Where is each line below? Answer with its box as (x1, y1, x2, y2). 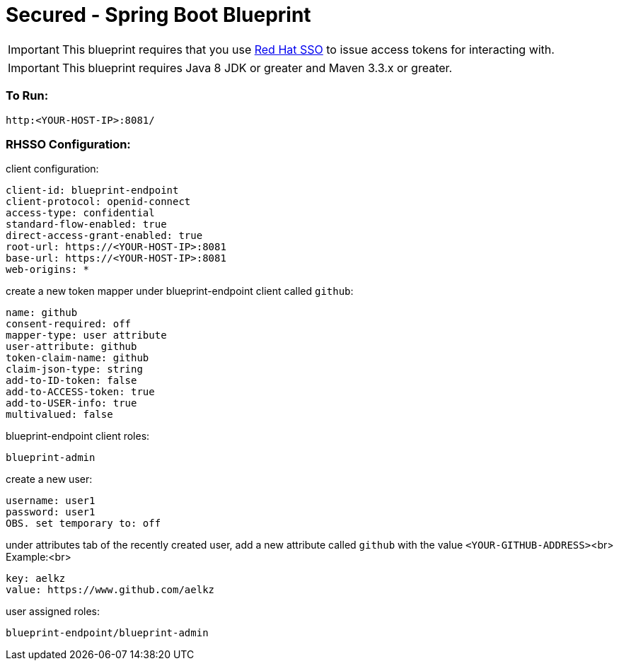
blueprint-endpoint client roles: (6, 430, 150, 443)
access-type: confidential (6, 207, 155, 219)
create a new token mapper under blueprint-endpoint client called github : (6, 285, 354, 298)
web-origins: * (6, 264, 90, 276)
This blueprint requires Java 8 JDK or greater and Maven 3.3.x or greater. (62, 60, 453, 75)
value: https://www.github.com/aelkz (6, 584, 215, 596)
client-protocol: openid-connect (6, 196, 191, 208)
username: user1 (6, 495, 96, 507)
